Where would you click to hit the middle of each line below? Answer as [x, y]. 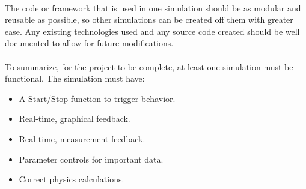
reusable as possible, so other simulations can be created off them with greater [149, 19]
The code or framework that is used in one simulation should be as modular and [153, 7]
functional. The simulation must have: [75, 78]
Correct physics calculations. [72, 179]
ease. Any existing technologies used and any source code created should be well [152, 31]
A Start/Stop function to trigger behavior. [97, 98]
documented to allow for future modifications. [89, 43]
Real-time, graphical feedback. [75, 118]
